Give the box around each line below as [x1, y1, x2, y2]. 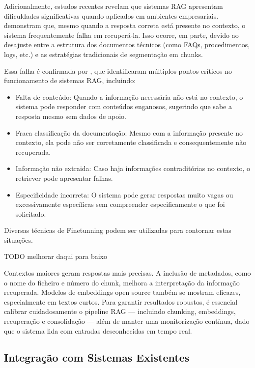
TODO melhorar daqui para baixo [4, 251, 107, 261]
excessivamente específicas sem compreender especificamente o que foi [15, 199, 225, 209]
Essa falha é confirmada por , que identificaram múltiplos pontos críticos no [4, 65, 232, 76]
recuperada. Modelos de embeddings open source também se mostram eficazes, [4, 287, 241, 297]
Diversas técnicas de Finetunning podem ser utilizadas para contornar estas [4, 225, 231, 235]
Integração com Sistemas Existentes [4, 349, 190, 365]
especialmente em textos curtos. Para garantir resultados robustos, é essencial [4, 296, 238, 307]
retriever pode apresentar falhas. [15, 172, 113, 183]
